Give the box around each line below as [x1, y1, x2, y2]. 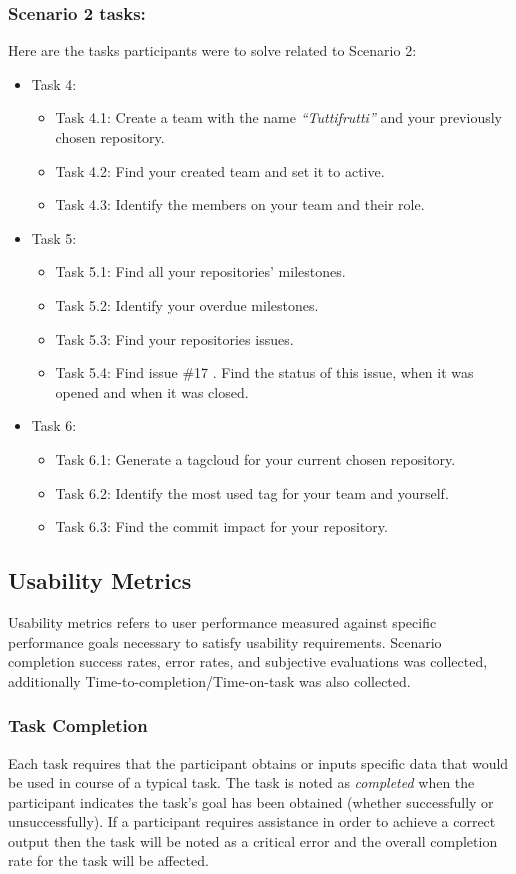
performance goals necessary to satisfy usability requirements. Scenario [8, 631, 442, 652]
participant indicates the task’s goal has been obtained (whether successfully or [8, 791, 494, 812]
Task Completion [8, 713, 148, 738]
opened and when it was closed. [55, 381, 249, 402]
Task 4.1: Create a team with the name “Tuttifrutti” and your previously [55, 107, 502, 128]
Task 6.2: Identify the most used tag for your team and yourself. [55, 482, 449, 503]
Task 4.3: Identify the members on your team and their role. [55, 194, 425, 215]
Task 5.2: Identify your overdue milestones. [55, 294, 319, 315]
